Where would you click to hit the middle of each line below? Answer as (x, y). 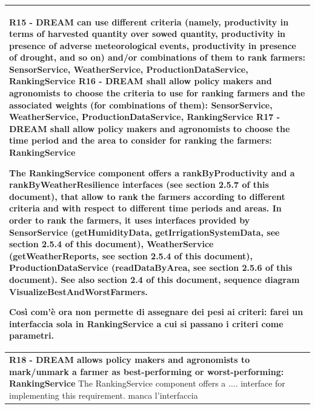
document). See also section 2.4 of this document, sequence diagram (154, 279)
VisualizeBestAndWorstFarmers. (78, 291)
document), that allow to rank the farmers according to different (147, 196)
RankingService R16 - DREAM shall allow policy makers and (141, 81)
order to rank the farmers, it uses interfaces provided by (130, 220)
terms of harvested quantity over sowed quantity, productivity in (148, 34)
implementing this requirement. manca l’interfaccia (104, 395)
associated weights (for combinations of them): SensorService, (141, 105)
